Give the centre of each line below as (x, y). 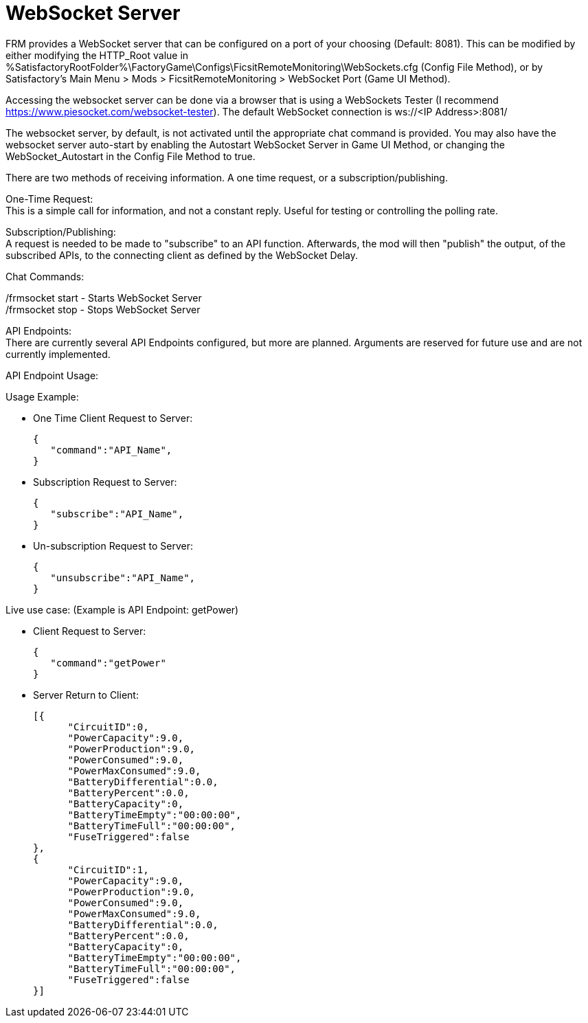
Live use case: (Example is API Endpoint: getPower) (122, 609)
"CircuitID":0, (108, 727)
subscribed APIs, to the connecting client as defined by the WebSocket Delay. (182, 255)
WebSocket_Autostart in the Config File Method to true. (131, 156)
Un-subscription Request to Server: (113, 546)
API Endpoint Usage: (52, 375)
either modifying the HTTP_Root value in (97, 55)
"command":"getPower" (108, 663)
